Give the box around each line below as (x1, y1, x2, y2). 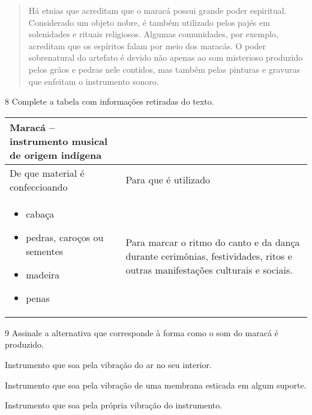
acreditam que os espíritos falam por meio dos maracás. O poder (28, 39, 266, 52)
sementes (26, 244, 64, 258)
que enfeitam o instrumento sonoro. (28, 75, 159, 87)
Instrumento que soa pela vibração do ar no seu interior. (5, 358, 212, 370)
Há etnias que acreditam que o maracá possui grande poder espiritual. (28, 4, 287, 16)
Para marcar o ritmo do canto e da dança (125, 235, 300, 249)
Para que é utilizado (125, 173, 211, 187)
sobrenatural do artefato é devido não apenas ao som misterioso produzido (28, 51, 303, 64)
